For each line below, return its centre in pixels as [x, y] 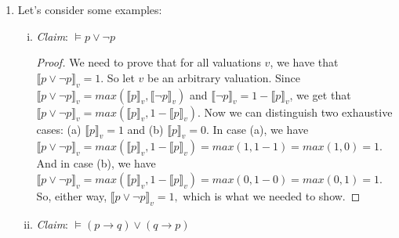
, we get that [320, 94]
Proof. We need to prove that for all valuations [149, 62]
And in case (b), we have [96, 163]
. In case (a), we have [257, 129]
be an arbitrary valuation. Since [223, 77]
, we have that [304, 62]
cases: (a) [59, 129]
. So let [118, 77]
